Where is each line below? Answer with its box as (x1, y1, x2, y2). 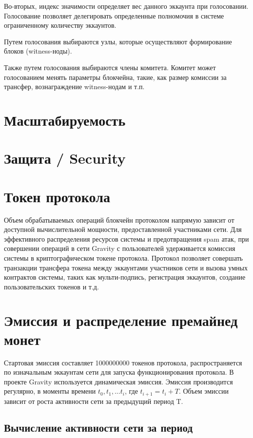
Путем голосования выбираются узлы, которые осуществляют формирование (4, 36, 232, 46)
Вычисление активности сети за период (4, 419, 193, 435)
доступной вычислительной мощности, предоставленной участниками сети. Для (4, 224, 242, 234)
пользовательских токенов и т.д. (4, 281, 99, 291)
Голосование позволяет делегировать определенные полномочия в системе (4, 10, 224, 20)
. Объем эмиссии (178, 386, 229, 396)
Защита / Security (4, 148, 126, 168)
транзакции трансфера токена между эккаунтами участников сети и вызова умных (4, 262, 248, 272)
